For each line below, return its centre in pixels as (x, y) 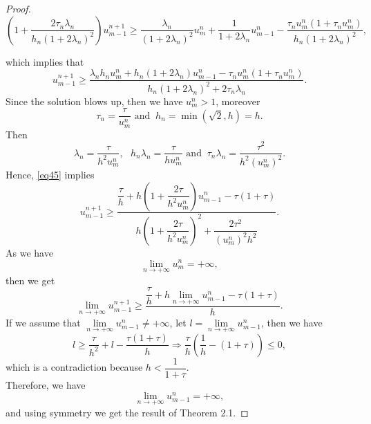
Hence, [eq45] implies (50, 174)
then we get (30, 280)
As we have (29, 252)
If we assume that (43, 322)
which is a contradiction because (74, 367)
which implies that (45, 61)
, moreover (238, 101)
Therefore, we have (46, 384)
